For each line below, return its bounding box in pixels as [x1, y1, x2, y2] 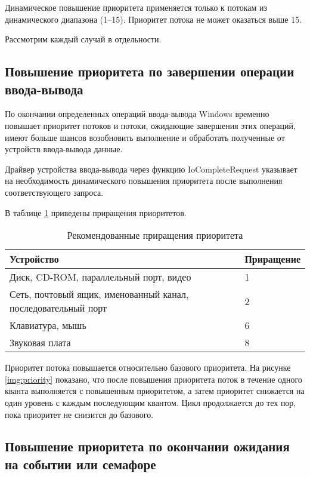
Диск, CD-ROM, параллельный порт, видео [10, 270, 191, 284]
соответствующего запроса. [5, 186, 104, 198]
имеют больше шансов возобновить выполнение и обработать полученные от [5, 131, 285, 143]
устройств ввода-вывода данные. [5, 143, 123, 155]
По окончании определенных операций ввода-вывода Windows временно [5, 107, 269, 120]
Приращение [244, 252, 300, 266]
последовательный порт [10, 301, 107, 315]
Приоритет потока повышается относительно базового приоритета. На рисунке [5, 361, 291, 374]
